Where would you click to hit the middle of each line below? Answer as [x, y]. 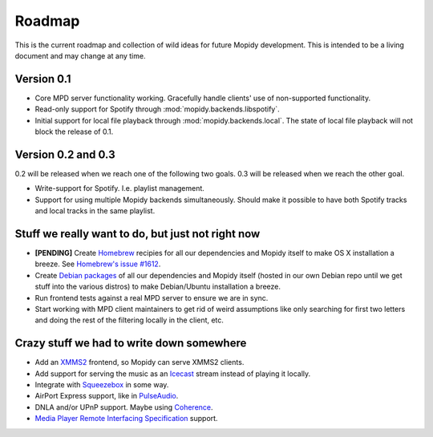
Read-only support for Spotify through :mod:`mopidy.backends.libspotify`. [157, 109]
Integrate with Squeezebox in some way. [102, 385]
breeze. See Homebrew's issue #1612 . [98, 264]
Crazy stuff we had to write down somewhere [131, 344]
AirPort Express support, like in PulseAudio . [107, 396]
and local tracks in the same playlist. [95, 211]
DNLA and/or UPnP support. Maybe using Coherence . [124, 407]
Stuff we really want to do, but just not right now [138, 234]
